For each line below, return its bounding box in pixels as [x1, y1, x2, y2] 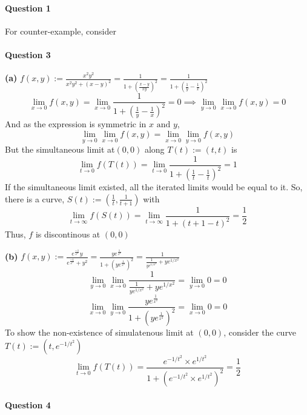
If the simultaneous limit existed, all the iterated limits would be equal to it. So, [5, 181, 303, 193]
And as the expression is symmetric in [5, 118, 147, 130]
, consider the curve [223, 326, 297, 339]
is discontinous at [35, 228, 101, 241]
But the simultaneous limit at [5, 143, 115, 156]
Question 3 [5, 48, 51, 61]
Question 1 [5, 1, 51, 14]
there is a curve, [5, 192, 65, 205]
